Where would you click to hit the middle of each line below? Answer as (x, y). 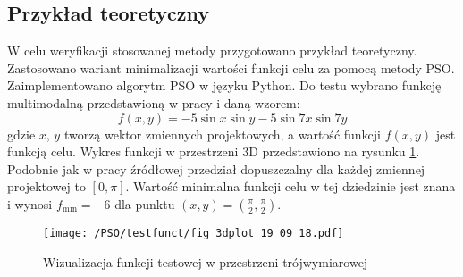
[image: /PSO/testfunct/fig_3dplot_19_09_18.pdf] (194, 233)
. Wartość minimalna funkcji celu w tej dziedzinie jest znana (290, 186)
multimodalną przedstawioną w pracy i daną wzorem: (154, 102)
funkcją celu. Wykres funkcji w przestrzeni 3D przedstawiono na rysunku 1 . (214, 151)
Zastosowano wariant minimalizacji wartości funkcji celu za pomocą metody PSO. (231, 67)
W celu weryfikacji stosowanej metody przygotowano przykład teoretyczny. (212, 50)
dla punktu (145, 203)
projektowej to (46, 186)
